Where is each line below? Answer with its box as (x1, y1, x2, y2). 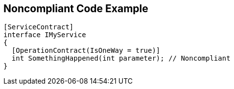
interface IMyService (3, 31, 86, 39)
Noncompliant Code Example (3, 2, 148, 15)
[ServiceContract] (3, 23, 74, 31)
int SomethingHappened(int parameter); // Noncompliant (11, 54, 231, 63)
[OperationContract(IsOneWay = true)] (11, 46, 161, 55)
